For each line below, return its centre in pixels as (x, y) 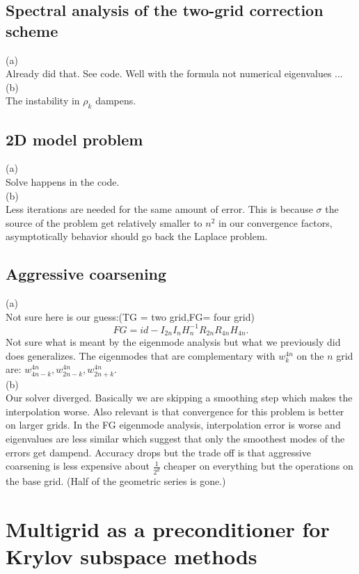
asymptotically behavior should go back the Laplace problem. (137, 236)
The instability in (43, 101)
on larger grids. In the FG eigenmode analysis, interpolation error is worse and (173, 425)
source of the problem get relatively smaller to (104, 222)
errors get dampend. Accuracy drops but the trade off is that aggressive (158, 452)
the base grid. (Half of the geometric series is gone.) (116, 481)
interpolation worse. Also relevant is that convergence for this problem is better (175, 411)
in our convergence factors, (276, 222)
